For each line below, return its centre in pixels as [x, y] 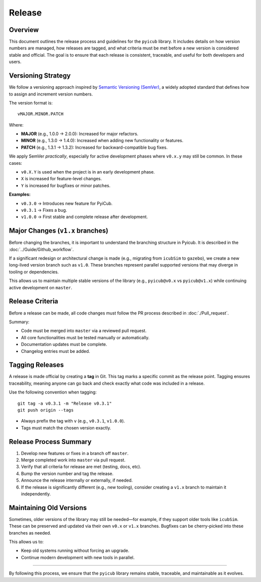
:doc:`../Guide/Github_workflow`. [41, 249]
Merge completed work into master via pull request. [73, 460]
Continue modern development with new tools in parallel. [78, 557]
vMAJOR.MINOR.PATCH [41, 114]
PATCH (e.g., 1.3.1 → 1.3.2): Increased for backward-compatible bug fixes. [94, 147]
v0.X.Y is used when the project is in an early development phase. [88, 172]
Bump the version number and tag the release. [67, 473]
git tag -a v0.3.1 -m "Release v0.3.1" [65, 403]
